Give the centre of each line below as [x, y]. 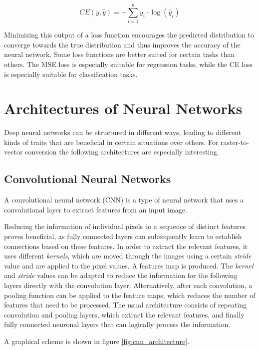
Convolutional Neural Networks [88, 179]
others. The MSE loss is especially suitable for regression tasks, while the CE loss [129, 64]
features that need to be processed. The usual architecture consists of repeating [126, 305]
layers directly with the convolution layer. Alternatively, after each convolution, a [128, 285]
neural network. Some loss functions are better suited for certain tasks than [120, 54]
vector [13, 152]
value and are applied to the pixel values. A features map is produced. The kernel [129, 265]
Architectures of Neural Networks [123, 108]
